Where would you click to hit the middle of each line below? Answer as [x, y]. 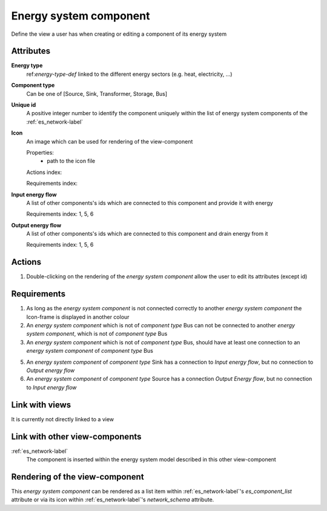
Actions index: [44, 172]
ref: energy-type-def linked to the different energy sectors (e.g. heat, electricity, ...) [129, 74]
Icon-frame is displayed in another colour [78, 317]
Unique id [24, 105]
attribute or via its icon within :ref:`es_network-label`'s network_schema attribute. [113, 499]
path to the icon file [71, 161]
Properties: [40, 152]
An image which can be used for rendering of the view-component [110, 141]
